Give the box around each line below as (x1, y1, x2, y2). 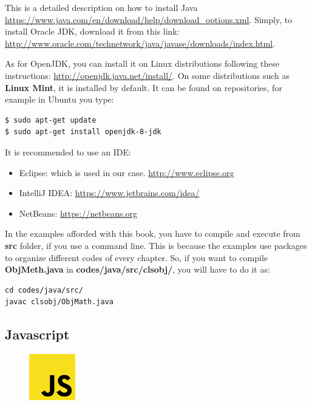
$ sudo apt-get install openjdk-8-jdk (5, 128, 161, 137)
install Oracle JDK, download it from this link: (5, 25, 180, 38)
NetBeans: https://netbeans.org (19, 206, 137, 219)
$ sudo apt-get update (5, 115, 97, 124)
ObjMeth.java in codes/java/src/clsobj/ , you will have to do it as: (5, 263, 270, 276)
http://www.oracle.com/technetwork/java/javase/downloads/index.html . (5, 36, 276, 49)
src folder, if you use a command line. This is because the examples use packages (5, 239, 307, 251)
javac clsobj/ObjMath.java (5, 298, 114, 307)
